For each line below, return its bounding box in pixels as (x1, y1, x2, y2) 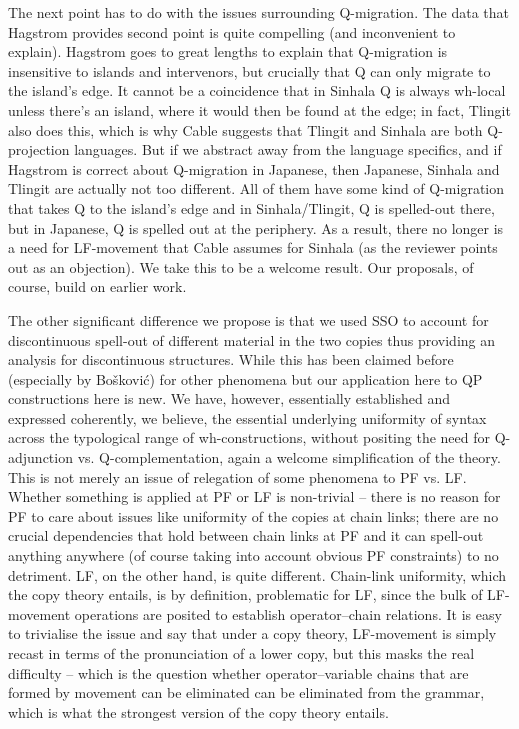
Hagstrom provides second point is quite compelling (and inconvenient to (8, 21, 456, 42)
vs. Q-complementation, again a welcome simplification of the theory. (77, 447, 501, 468)
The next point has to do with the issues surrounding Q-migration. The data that (8, 2, 510, 22)
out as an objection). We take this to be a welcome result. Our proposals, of (8, 256, 474, 277)
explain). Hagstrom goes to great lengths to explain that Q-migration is (8, 41, 448, 62)
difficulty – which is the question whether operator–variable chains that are (8, 662, 469, 683)
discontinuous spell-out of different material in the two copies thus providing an (8, 329, 496, 350)
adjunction (8, 447, 73, 468)
